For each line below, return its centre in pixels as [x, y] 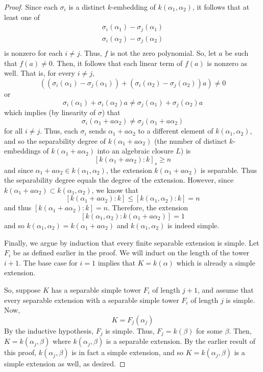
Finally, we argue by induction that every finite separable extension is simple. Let [132, 242]
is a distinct [87, 7]
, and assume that [226, 289]
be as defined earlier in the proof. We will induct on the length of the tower [131, 253]
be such [237, 53]
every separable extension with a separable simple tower [92, 300]
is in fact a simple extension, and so [128, 352]
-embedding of [134, 7]
